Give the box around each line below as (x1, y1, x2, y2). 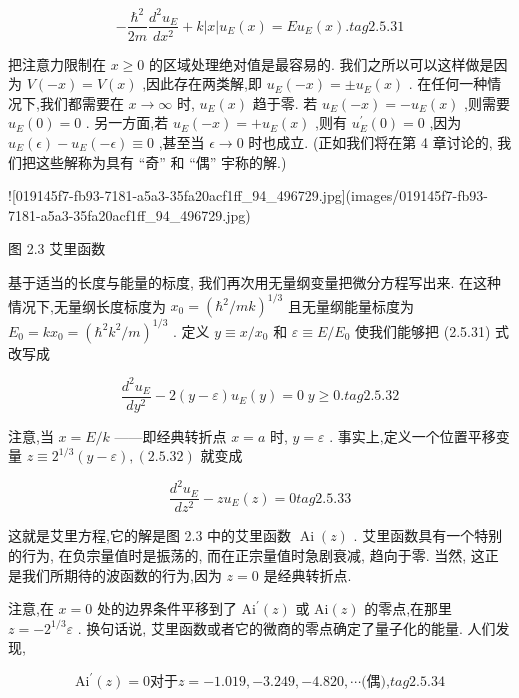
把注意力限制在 (8, 53, 106, 74)
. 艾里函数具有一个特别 (353, 525, 503, 546)
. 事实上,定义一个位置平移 (329, 425, 496, 446)
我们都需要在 (39, 92, 124, 113)
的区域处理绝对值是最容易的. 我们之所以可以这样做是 (149, 53, 494, 74)
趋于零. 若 (252, 92, 318, 113)
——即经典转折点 (114, 425, 227, 446)
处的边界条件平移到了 (96, 598, 237, 619)
